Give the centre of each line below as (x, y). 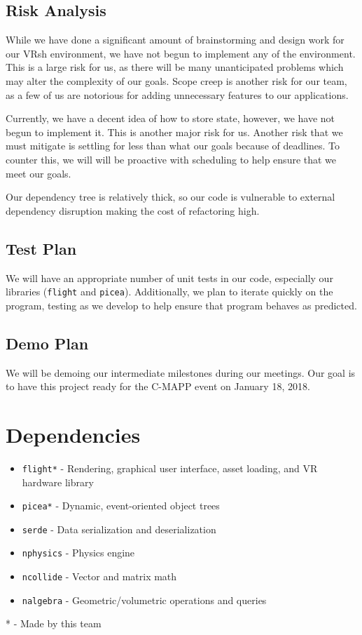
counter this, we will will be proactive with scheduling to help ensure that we (171, 159)
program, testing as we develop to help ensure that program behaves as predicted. (181, 305)
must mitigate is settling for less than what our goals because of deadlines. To (173, 146)
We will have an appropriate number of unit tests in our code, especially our (169, 278)
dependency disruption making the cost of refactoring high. (133, 210)
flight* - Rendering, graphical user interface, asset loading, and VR (170, 468)
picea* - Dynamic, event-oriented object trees (121, 506)
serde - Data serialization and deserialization (119, 529)
